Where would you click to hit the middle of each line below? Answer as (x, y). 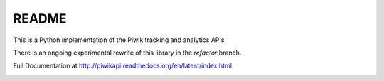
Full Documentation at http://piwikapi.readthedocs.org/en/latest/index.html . (123, 66)
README (40, 18)
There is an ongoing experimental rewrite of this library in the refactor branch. (127, 53)
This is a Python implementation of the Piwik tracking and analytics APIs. (120, 40)
